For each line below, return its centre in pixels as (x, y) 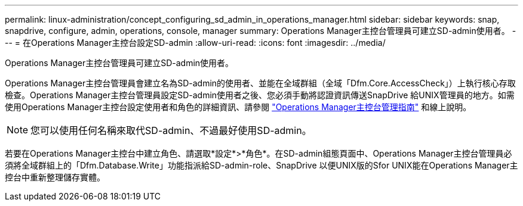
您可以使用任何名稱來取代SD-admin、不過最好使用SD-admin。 (171, 130)
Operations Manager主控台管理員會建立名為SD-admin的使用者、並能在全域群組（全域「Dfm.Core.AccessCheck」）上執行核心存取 (260, 83)
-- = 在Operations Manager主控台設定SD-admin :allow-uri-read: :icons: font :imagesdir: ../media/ (195, 43)
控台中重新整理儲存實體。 (55, 177)
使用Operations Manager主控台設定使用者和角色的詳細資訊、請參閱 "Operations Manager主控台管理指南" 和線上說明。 (238, 107)
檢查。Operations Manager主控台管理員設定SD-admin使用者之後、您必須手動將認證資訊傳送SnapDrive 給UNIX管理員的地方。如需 (260, 95)
